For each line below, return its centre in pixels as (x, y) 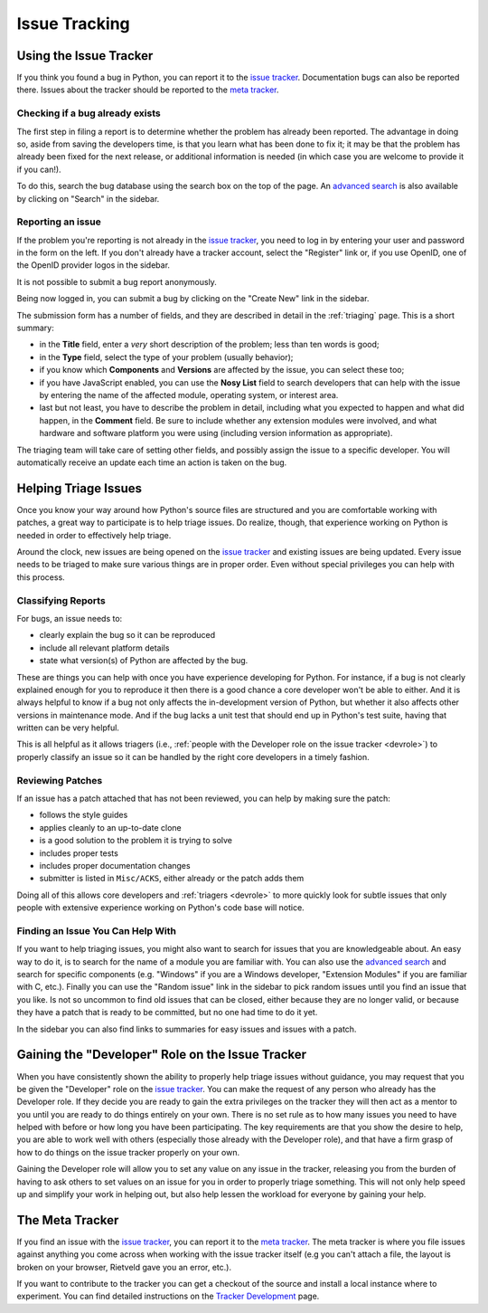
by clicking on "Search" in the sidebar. (88, 198)
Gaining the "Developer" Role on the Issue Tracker (162, 1055)
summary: (35, 328)
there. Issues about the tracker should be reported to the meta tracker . (148, 90)
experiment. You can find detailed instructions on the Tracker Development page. (168, 1296)
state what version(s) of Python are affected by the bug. (144, 661)
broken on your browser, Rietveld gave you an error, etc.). (124, 1267)
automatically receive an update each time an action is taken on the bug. (152, 462)
